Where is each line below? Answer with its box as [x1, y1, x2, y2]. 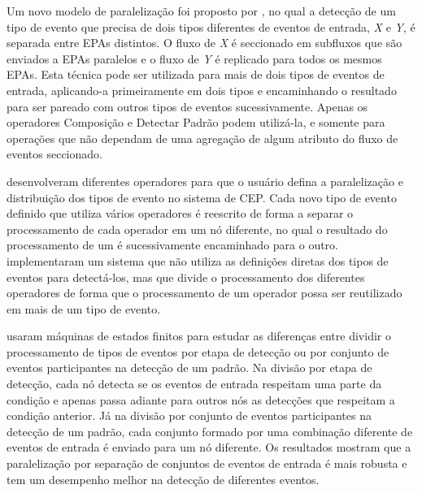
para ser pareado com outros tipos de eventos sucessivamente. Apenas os [7, 97, 368, 115]
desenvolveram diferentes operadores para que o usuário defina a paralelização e [7, 172, 403, 189]
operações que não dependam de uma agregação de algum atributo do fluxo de [7, 129, 398, 146]
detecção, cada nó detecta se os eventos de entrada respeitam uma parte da [7, 375, 382, 392]
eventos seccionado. [7, 145, 102, 162]
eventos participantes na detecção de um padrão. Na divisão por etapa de [7, 359, 372, 376]
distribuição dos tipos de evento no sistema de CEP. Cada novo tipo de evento [7, 188, 397, 205]
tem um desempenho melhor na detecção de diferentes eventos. [7, 470, 320, 487]
